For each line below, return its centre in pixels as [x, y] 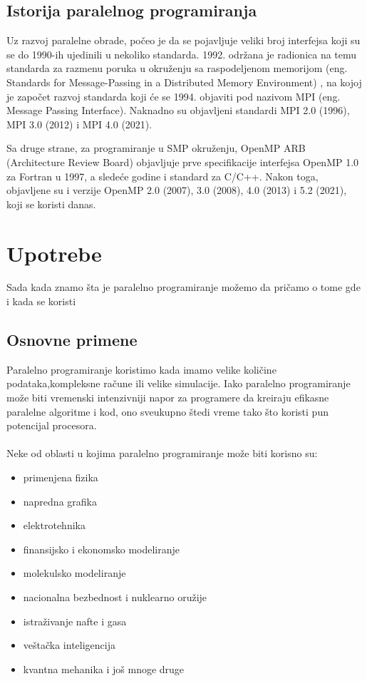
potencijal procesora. [52, 425]
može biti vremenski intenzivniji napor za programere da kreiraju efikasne [168, 398]
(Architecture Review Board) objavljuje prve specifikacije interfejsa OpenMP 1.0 [183, 162]
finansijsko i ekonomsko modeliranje [102, 549]
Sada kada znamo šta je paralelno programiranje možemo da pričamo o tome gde [183, 287]
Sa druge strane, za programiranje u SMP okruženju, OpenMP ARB [156, 148]
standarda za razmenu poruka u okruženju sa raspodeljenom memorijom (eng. [177, 68]
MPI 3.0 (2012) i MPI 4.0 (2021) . [79, 124]
